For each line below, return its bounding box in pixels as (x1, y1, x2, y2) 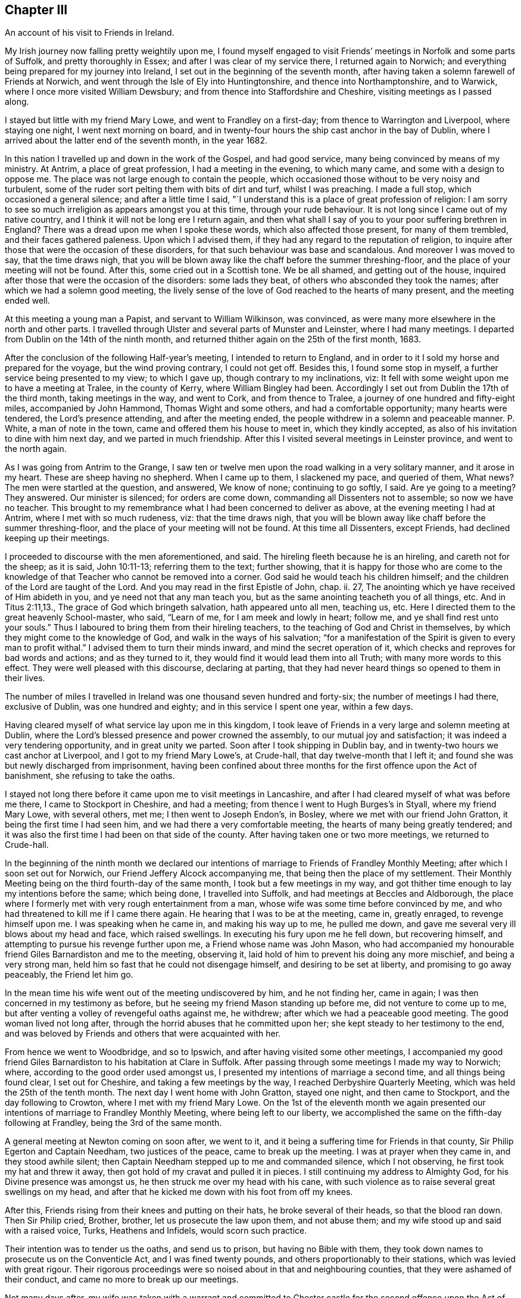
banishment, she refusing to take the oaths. (5, 770, 175, 781)
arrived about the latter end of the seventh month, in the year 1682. (5, 135, 268, 146)
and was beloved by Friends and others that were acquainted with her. (5, 1028, 281, 1039)
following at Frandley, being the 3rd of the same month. (5, 1118, 222, 1128)
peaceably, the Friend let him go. (5, 969, 133, 980)
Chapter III (5, 2, 68, 17)
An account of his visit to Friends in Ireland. (5, 27, 174, 38)
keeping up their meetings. (5, 533, 110, 544)
